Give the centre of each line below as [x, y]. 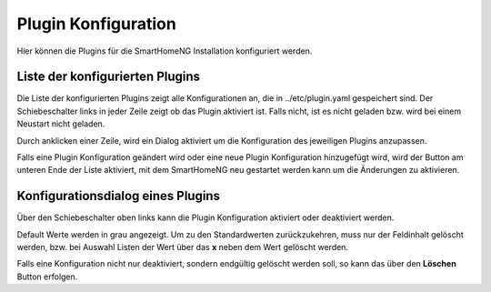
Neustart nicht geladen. [61, 124]
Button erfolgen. [47, 277]
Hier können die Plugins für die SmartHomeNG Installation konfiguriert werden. [165, 51]
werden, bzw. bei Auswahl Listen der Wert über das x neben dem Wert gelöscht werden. [183, 247]
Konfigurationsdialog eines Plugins [118, 196]
